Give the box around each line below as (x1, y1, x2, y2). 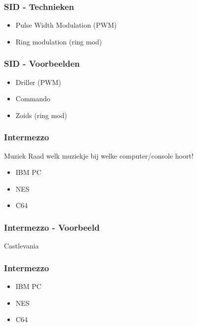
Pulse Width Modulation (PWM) (15, 20, 117, 30)
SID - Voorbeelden (4, 57, 80, 70)
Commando (15, 93, 50, 104)
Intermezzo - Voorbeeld (4, 221, 100, 233)
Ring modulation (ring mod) (15, 36, 102, 46)
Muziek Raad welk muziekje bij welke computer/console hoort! (4, 150, 194, 161)
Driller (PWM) (15, 77, 61, 87)
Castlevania (4, 241, 39, 251)
